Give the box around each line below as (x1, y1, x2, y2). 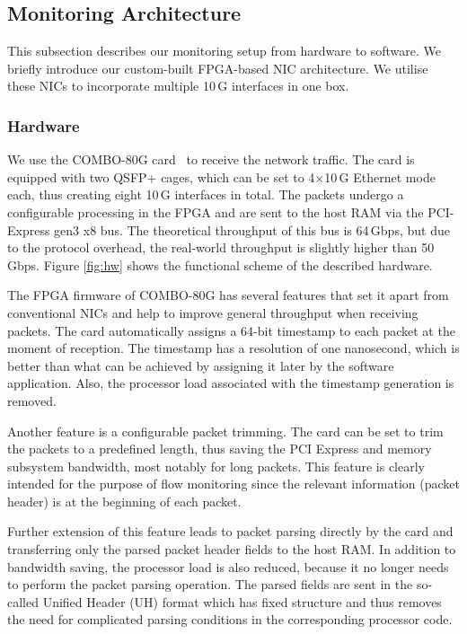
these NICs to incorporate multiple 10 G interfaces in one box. (7, 76, 349, 95)
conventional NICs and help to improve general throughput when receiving (7, 303, 419, 321)
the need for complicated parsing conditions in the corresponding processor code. (7, 610, 453, 629)
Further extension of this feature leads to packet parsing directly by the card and (7, 522, 454, 541)
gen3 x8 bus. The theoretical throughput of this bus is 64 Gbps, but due (54, 220, 450, 239)
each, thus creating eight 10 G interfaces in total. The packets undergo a (7, 185, 404, 204)
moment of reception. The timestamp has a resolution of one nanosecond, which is (7, 339, 460, 357)
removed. (7, 391, 57, 409)
